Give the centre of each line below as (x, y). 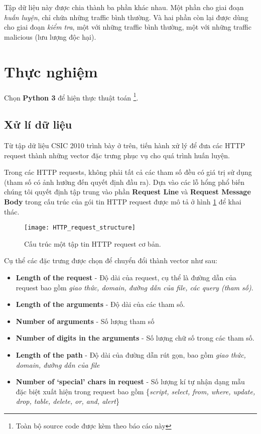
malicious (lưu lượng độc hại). (50, 36)
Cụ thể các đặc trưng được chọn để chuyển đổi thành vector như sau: (111, 260)
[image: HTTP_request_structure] (80, 228)
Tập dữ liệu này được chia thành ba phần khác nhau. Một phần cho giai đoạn (124, 7)
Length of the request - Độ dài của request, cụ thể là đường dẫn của (126, 277)
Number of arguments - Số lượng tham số (85, 321)
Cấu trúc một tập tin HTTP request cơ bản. (93, 243)
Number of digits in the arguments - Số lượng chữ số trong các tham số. (135, 338)
